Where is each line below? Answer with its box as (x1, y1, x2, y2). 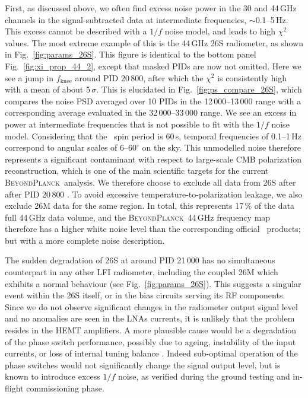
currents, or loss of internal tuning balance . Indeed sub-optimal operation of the (5, 347, 298, 359)
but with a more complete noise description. (5, 234, 165, 246)
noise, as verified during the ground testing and (118, 370, 290, 383)
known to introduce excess (5, 370, 100, 383)
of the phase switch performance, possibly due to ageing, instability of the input (5, 335, 296, 348)
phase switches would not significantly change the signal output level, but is (5, 358, 281, 371)
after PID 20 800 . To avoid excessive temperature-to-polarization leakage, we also (5, 187, 303, 200)
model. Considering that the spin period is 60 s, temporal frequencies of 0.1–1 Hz (5, 129, 301, 142)
